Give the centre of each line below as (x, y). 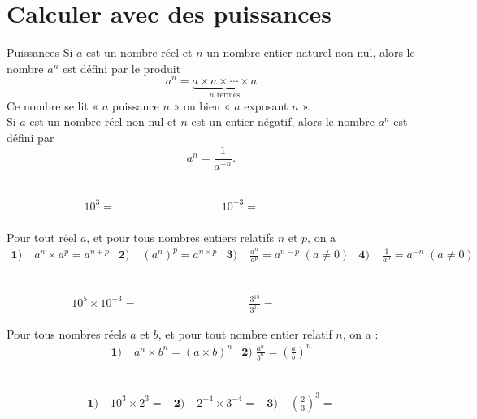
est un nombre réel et (139, 52)
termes (228, 95)
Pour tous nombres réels (67, 333)
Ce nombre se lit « (53, 105)
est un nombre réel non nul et (103, 121)
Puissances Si (40, 52)
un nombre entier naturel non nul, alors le (311, 52)
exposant (266, 105)
